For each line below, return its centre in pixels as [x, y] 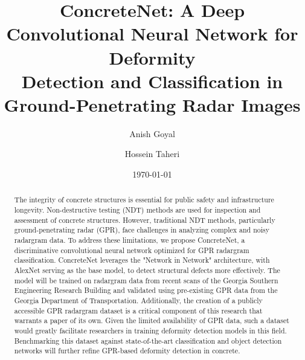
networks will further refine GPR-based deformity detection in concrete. [127, 351]
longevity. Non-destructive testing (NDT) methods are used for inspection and [137, 210]
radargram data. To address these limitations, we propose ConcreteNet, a [130, 240]
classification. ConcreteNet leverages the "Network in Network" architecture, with [142, 260]
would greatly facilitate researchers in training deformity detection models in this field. [150, 330]
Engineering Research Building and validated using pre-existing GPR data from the [146, 290]
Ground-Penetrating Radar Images [152, 104]
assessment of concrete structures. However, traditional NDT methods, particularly [145, 220]
